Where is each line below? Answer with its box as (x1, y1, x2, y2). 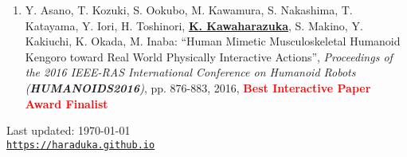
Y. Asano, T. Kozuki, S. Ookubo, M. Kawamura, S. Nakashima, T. (25, 2, 353, 18)
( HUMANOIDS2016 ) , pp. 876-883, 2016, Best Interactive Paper (25, 79, 371, 96)
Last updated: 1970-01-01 (6, 122, 131, 139)
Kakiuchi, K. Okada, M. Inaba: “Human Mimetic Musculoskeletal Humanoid (25, 33, 401, 49)
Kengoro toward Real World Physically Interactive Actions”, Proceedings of (25, 48, 393, 65)
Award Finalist (25, 95, 108, 112)
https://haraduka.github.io (6, 139, 155, 151)
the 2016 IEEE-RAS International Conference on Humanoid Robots (25, 64, 356, 80)
